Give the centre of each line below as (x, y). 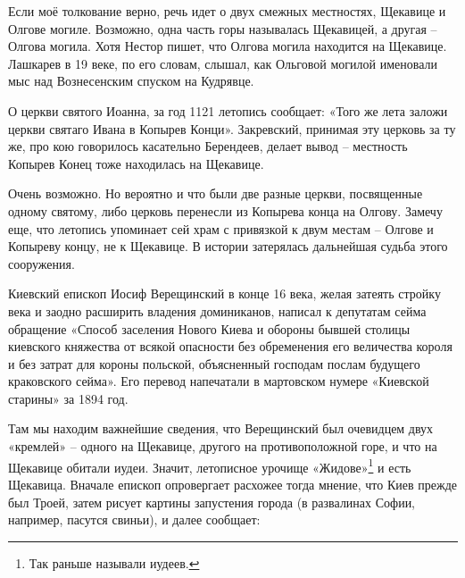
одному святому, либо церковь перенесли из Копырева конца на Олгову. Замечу (225, 210)
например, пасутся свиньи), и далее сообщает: (134, 519)
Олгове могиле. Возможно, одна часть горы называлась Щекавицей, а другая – (223, 28)
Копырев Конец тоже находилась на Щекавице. (136, 163)
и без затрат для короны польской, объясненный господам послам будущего (214, 363)
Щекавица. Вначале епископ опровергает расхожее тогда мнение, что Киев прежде (232, 484)
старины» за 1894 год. (68, 398)
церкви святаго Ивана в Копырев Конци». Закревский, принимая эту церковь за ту (232, 128)
